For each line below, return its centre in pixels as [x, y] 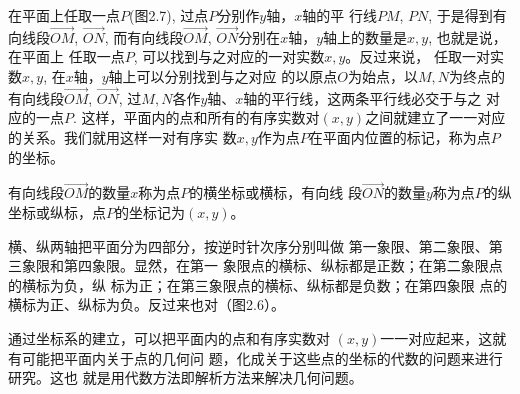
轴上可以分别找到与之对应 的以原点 [223, 76]
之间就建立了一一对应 [435, 117]
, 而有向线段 [144, 36]
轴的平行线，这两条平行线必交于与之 [362, 97]
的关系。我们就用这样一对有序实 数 [122, 137]
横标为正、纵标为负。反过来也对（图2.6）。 [146, 304]
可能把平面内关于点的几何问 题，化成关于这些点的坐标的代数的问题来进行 [262, 357]
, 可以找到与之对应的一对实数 [229, 56]
